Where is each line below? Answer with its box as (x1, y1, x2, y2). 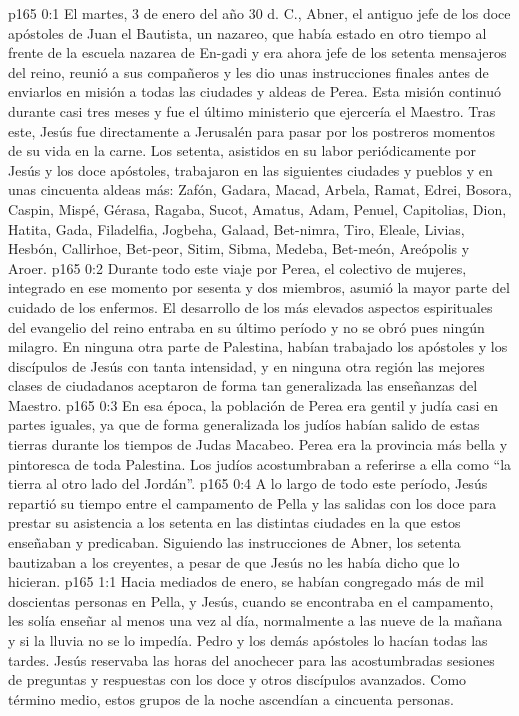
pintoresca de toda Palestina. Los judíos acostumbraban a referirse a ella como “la (8, 453, 512, 474)
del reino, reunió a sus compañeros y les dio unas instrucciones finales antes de (8, 61, 489, 82)
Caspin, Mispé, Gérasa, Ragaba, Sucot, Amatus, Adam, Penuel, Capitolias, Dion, (8, 198, 507, 219)
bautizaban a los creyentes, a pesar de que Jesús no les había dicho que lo (8, 551, 460, 572)
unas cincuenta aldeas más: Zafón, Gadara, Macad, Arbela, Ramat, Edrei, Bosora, (8, 179, 512, 200)
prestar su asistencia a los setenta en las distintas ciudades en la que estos (8, 512, 461, 533)
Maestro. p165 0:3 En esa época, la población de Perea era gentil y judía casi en (8, 394, 498, 415)
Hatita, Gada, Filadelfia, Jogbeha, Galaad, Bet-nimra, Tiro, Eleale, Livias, (8, 218, 465, 239)
